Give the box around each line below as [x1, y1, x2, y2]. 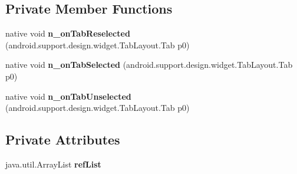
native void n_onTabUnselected [5, 90, 131, 102]
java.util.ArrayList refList [5, 157, 101, 170]
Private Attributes [5, 130, 120, 149]
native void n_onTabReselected [5, 27, 130, 40]
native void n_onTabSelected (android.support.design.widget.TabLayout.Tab [5, 58, 293, 71]
